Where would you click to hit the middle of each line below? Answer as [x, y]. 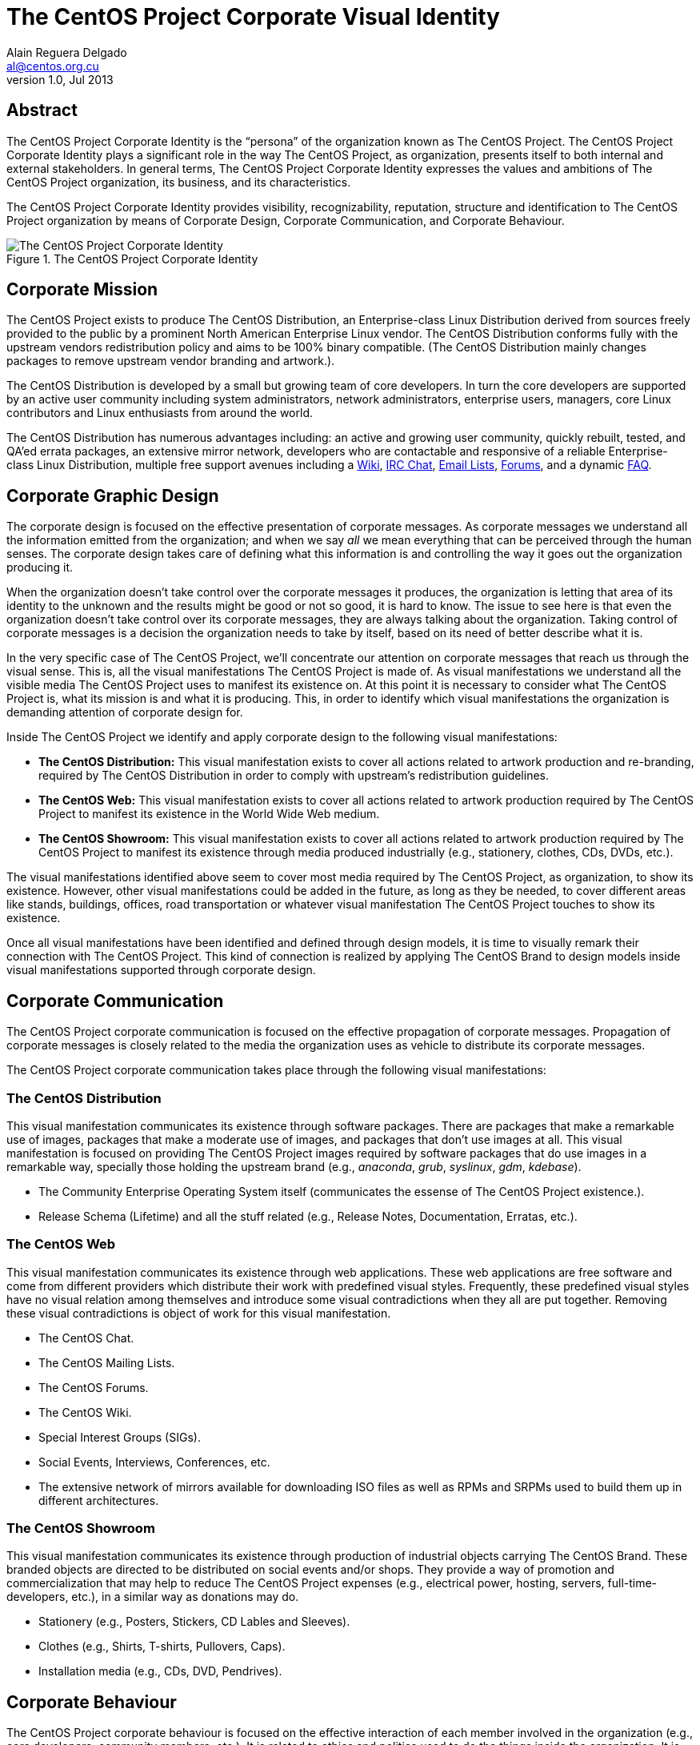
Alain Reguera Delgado [67, 52]
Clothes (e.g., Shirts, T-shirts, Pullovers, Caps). [162, 1647]
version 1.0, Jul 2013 [60, 79]
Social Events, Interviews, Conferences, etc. [154, 1462]
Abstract [42, 110]
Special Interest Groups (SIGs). [120, 1437]
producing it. [40, 568]
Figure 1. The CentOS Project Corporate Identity [132, 259]
